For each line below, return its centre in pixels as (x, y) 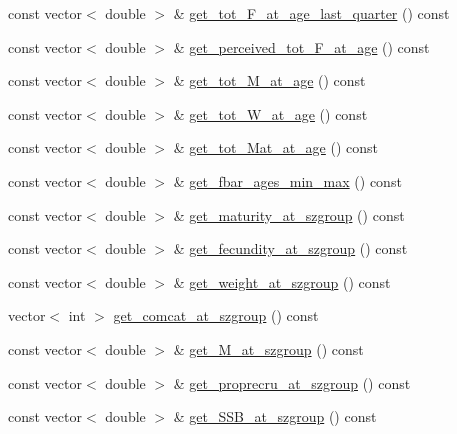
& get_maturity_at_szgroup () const (289, 214)
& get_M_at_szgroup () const (268, 348)
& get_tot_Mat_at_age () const (276, 147)
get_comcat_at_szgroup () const (216, 315)
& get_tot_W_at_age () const (270, 113)
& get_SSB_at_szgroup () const (275, 416)
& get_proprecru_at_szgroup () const (292, 382)
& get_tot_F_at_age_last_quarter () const (311, 13)
